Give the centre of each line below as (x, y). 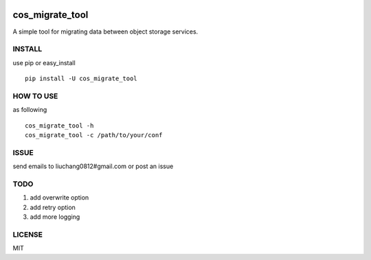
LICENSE (28, 235)
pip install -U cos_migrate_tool (81, 79)
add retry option (53, 207)
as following (30, 110)
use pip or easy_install (44, 62)
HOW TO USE (35, 96)
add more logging (55, 217)
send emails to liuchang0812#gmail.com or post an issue (93, 166)
